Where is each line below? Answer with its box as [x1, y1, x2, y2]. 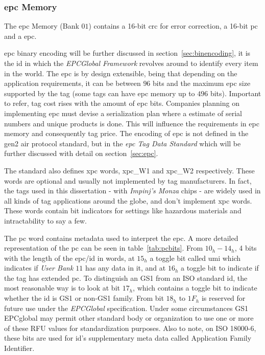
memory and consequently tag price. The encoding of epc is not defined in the [4, 128, 249, 139]
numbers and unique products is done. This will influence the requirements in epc [4, 118, 259, 128]
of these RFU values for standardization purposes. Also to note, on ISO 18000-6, [4, 322, 256, 333]
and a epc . [4, 30, 37, 41]
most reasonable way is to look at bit [4, 282, 120, 293]
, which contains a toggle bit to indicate [133, 282, 257, 293]
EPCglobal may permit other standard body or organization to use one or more [4, 313, 254, 323]
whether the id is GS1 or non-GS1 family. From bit [4, 293, 164, 303]
